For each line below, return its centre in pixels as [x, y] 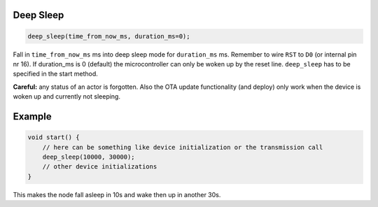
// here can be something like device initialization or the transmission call [183, 147]
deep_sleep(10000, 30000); [89, 157]
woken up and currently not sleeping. [66, 97]
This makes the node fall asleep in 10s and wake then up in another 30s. [117, 194]
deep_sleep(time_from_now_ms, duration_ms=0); [109, 36]
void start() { [54, 137]
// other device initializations [100, 167]
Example [32, 116]
